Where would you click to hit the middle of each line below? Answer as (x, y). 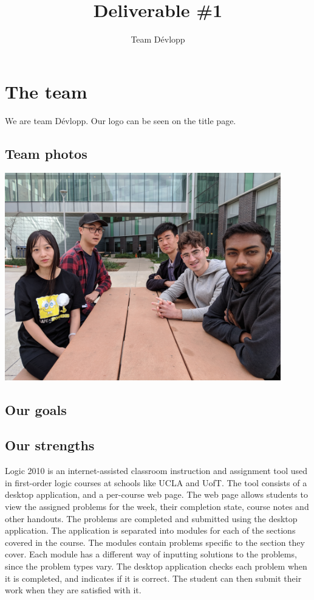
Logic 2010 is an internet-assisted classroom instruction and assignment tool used (156, 471)
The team (46, 91)
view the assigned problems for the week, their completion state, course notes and (157, 506)
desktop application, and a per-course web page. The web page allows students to (156, 494)
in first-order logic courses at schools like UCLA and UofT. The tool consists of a (156, 482)
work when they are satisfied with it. (73, 590)
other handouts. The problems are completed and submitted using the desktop (151, 518)
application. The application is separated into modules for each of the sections (150, 530)
